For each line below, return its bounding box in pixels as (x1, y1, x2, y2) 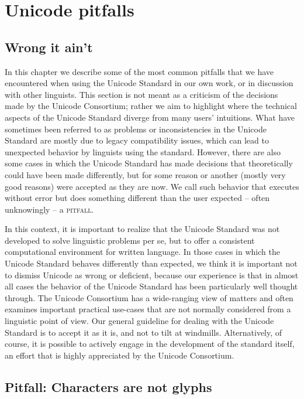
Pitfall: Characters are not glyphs (5, 377, 212, 395)
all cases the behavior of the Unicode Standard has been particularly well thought (5, 280, 298, 292)
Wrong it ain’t (5, 37, 93, 56)
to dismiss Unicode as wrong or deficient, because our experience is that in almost (5, 268, 299, 281)
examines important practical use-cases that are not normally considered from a (5, 303, 291, 315)
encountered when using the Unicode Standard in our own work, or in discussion (5, 77, 293, 89)
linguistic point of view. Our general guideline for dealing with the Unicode (5, 315, 274, 327)
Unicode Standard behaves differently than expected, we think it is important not (5, 257, 298, 270)
